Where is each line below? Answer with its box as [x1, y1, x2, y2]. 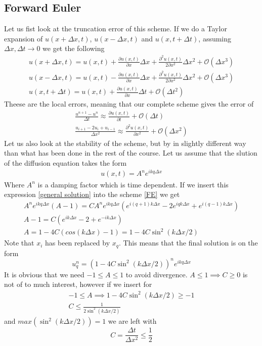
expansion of [4, 33, 43, 43]
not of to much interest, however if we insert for [4, 279, 152, 289]
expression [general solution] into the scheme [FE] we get [4, 189, 180, 200]
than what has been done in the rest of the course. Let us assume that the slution [4, 147, 257, 158]
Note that [4, 237, 34, 248]
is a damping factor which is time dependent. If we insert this [37, 179, 229, 189]
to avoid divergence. [125, 269, 188, 279]
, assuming [198, 33, 232, 43]
